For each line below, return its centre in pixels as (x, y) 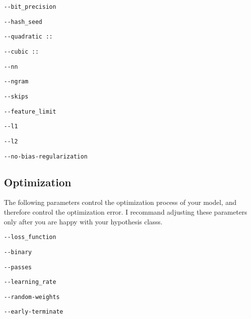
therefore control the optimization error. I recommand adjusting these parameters (125, 212)
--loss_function (30, 237)
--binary (18, 252)
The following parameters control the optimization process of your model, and (120, 202)
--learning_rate (30, 282)
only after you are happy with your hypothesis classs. (83, 221)
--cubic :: (21, 51)
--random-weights (32, 297)
